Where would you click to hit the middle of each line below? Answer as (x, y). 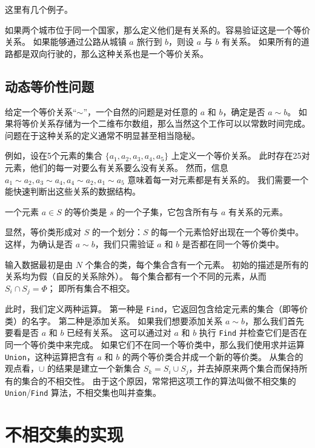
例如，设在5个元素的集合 (54, 155)
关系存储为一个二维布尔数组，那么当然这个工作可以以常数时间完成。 (174, 123)
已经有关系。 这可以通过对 (119, 333)
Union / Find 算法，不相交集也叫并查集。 (83, 393)
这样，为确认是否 (39, 243)
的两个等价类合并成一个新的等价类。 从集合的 (213, 356)
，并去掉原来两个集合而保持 (244, 368)
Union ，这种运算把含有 (50, 356)
